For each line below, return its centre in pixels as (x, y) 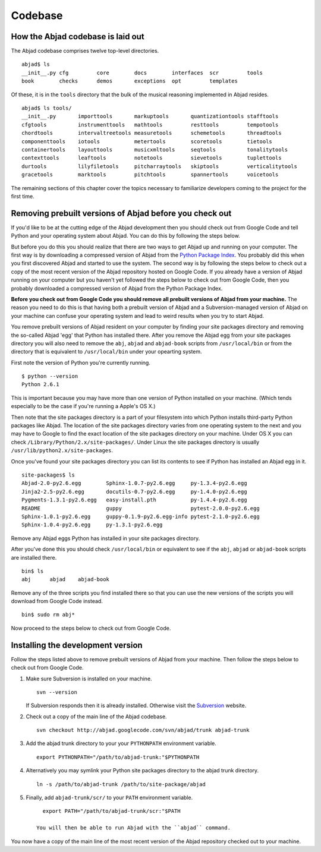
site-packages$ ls (48, 475)
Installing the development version (77, 645)
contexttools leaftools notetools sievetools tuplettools (152, 158)
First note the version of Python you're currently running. (81, 362)
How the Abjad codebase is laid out (78, 37)
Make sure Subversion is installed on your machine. (89, 679)
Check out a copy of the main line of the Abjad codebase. (96, 717)
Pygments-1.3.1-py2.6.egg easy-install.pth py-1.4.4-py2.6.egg (134, 500)
